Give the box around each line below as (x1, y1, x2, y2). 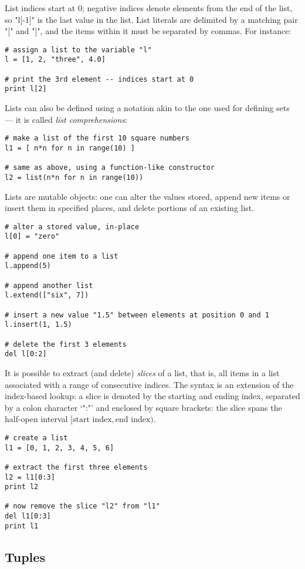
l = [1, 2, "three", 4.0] (5, 55, 106, 64)
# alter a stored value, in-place (5, 222, 140, 231)
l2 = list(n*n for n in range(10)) (5, 173, 144, 182)
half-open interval (5, 413, 68, 425)
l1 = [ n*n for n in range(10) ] (5, 143, 135, 152)
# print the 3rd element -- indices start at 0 (5, 75, 194, 83)
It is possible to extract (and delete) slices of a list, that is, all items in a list (5, 366, 280, 379)
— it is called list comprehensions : (5, 113, 127, 125)
